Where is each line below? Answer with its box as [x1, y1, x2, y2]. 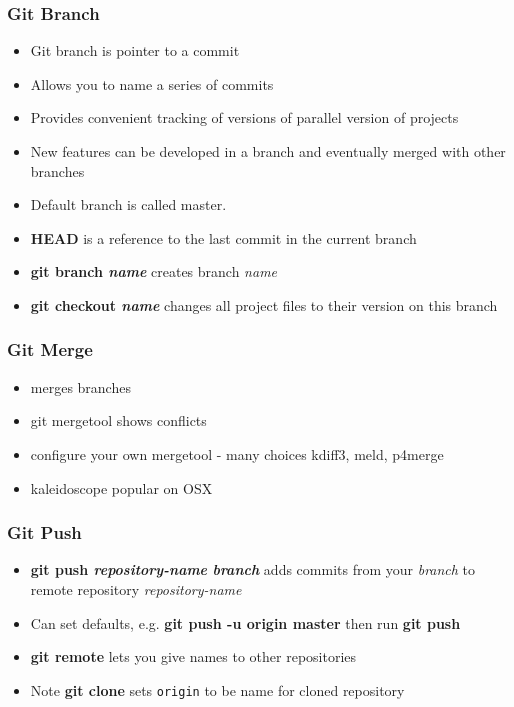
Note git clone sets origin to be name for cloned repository [30, 679, 405, 700]
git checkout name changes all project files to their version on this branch [30, 294, 498, 315]
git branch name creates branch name [30, 261, 278, 282]
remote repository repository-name [30, 578, 242, 599]
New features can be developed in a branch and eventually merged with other [30, 141, 506, 161]
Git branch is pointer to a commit [30, 40, 240, 61]
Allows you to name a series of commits [30, 73, 274, 94]
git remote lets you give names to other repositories [30, 646, 357, 667]
